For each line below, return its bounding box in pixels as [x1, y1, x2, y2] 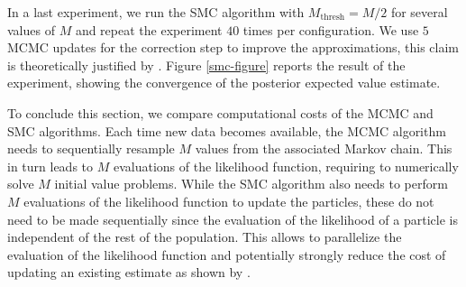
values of [7, 20, 55, 39]
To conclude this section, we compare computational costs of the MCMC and [7, 103, 434, 122]
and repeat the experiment [75, 20, 223, 39]
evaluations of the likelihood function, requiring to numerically [113, 156, 459, 175]
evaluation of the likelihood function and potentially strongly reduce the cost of [7, 245, 446, 264]
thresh [320, 13, 345, 23]
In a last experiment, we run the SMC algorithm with [7, 3, 305, 21]
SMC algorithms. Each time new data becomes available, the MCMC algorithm [7, 121, 446, 140]
